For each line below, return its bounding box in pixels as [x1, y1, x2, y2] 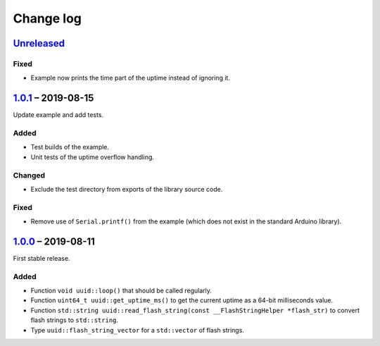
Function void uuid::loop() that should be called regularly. [30, 286, 213, 295]
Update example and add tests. [13, 111, 104, 119]
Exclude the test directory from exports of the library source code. [30, 185, 223, 193]
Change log [13, 11, 82, 26]
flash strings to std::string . [30, 316, 119, 324]
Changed [13, 170, 46, 180]
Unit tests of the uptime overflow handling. [30, 152, 155, 161]
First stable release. [13, 254, 70, 262]
